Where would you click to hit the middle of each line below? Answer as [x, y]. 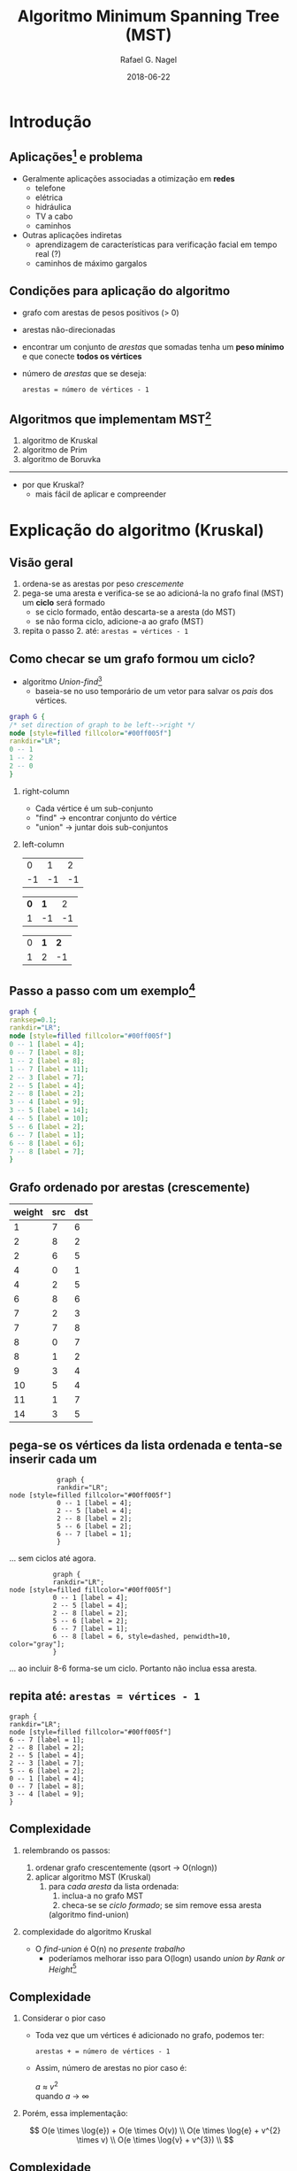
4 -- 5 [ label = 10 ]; [49, 1119]
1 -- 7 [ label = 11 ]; [49, 1069]
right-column [46, 791]
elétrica [49, 197]
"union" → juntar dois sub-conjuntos [102, 827]
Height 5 [62, 1968]
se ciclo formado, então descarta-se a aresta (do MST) [135, 612]
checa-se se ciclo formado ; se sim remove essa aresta [162, 1904]
